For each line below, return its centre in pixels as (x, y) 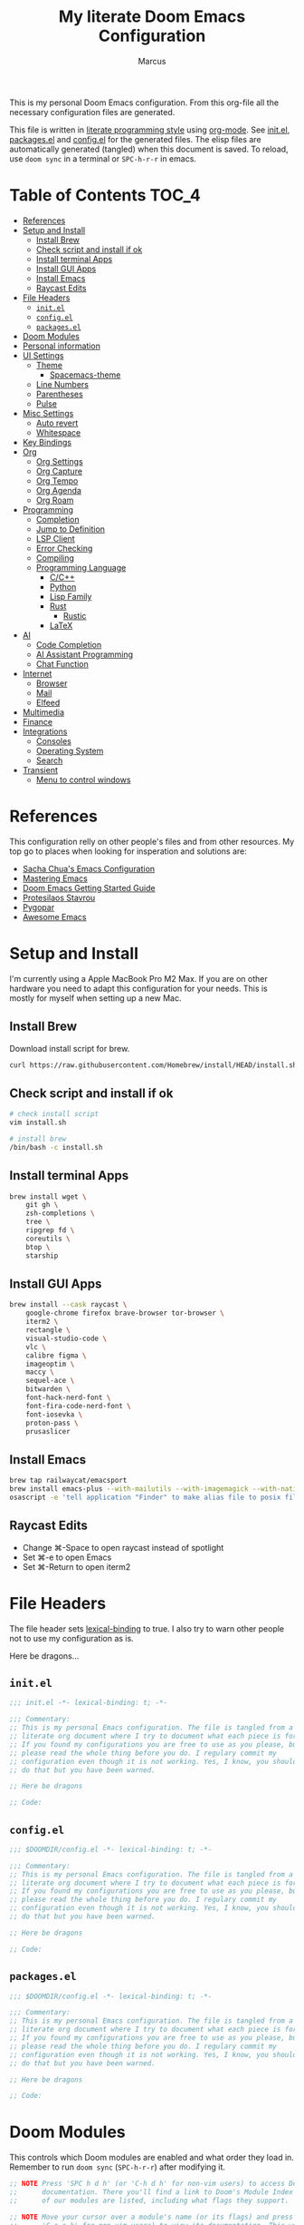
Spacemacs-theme (85, 375)
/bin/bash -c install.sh (56, 1147)
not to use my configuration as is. (71, 1638)
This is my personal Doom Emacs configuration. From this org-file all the (144, 103)
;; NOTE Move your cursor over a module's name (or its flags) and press (152, 2217)
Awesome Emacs (54, 916)
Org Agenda (58, 490)
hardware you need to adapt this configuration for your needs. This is (139, 988)
